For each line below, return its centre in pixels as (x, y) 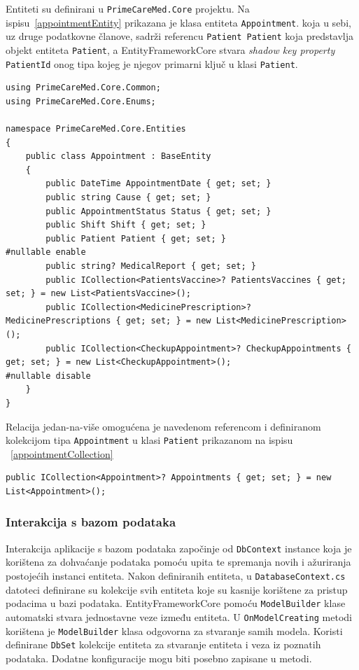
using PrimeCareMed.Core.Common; (83, 88)
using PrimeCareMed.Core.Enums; (81, 101)
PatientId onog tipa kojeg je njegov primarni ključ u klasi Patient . (152, 63)
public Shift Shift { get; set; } (126, 225)
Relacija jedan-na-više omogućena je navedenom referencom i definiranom (163, 426)
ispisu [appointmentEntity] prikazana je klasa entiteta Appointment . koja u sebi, (178, 22)
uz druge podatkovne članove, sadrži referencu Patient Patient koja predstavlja (180, 36)
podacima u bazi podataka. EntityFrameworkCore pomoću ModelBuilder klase (176, 603)
